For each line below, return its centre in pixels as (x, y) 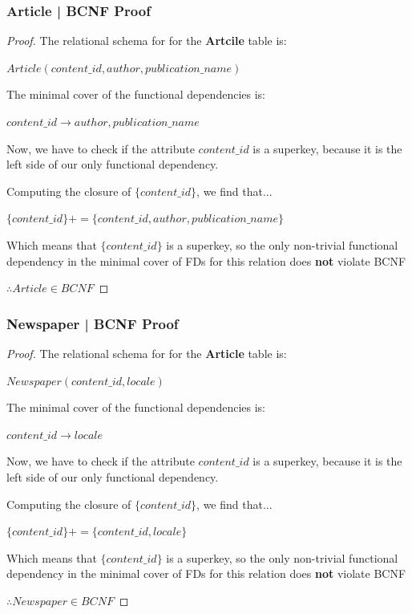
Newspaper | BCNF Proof (93, 323)
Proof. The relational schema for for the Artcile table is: (147, 41)
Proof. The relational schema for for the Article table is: (147, 353)
